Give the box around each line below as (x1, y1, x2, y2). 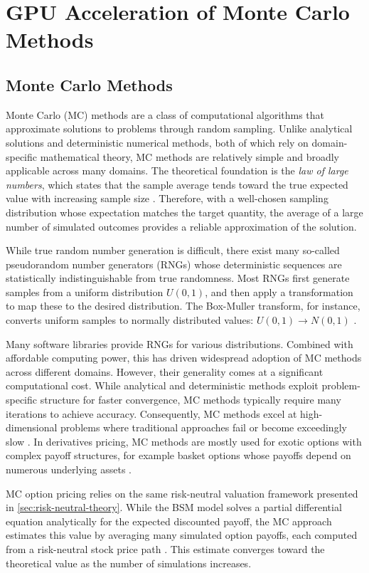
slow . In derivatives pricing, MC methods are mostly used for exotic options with (6, 433, 362, 448)
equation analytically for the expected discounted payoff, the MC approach (6, 513, 332, 528)
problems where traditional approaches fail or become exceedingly (60, 420, 347, 435)
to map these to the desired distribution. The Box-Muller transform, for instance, (6, 298, 360, 313)
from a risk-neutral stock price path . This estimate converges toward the (6, 541, 325, 556)
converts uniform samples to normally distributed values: (6, 312, 254, 327)
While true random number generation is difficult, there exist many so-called (6, 243, 340, 258)
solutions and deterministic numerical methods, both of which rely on (6, 135, 309, 149)
